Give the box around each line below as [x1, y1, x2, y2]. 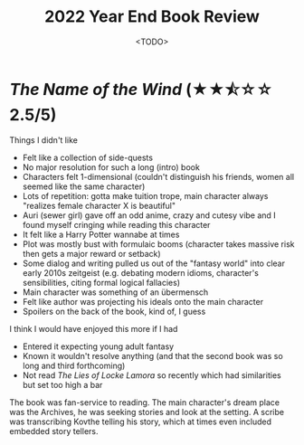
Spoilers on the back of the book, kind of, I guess [22, 306, 206, 317]
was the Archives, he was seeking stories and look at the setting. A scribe [9, 406, 285, 417]
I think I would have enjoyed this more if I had [9, 323, 178, 334]
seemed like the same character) [22, 181, 146, 192]
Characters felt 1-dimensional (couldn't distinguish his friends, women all [22, 171, 295, 182]
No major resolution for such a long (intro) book [22, 161, 201, 173]
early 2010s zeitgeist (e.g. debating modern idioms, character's [22, 267, 260, 278]
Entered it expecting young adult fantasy [22, 341, 175, 352]
